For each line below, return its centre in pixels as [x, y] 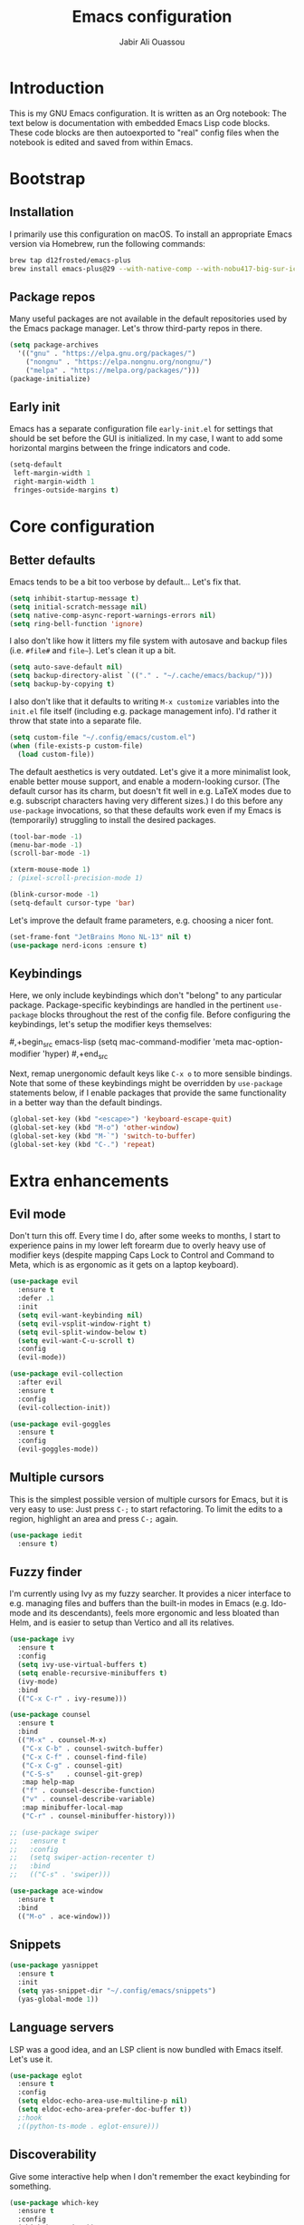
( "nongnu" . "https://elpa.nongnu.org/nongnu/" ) [119, 362]
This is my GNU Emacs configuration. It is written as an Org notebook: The [148, 113]
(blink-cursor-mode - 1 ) [54, 895]
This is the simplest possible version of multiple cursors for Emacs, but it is [149, 1499]
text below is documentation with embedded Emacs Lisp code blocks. [140, 123]
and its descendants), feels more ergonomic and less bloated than [156, 1613]
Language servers [62, 2028]
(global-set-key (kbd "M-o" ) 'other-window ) [95, 1127]
